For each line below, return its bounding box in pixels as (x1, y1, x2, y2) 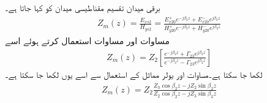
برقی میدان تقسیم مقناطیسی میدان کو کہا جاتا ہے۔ (5, 1, 160, 13)
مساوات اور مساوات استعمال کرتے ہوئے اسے (5, 34, 170, 47)
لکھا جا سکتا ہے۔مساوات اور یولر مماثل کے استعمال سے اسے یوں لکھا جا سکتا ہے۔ (5, 68, 263, 80)
